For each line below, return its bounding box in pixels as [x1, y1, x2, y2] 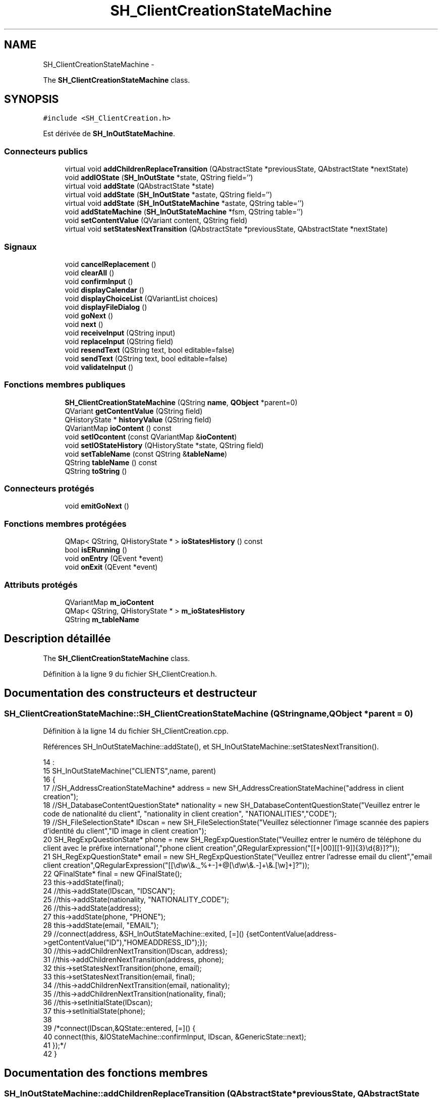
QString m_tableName [65, 615, 139, 624]
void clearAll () [65, 268, 115, 277]
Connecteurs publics [4, 146, 88, 156]
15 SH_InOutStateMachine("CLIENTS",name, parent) [43, 766, 216, 775]
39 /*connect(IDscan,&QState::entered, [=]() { [43, 1024, 196, 1032]
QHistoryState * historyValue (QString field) [65, 415, 212, 424]
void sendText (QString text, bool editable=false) [65, 354, 228, 363]
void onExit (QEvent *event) [65, 563, 158, 572]
